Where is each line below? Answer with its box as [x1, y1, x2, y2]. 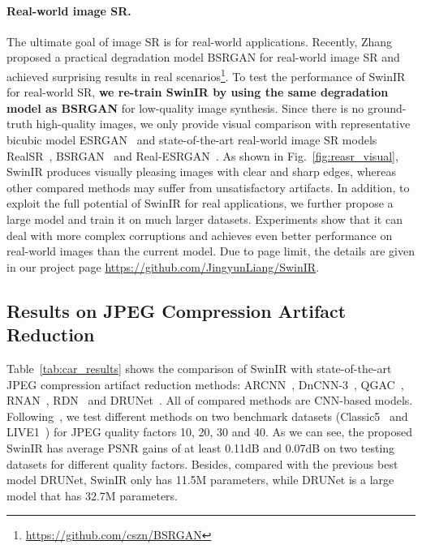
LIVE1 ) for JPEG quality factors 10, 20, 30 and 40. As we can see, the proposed [6, 423, 413, 440]
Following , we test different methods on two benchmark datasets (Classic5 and [6, 407, 408, 424]
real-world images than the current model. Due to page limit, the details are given [6, 242, 415, 259]
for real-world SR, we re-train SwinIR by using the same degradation [6, 84, 389, 101]
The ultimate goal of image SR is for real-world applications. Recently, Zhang [6, 32, 393, 49]
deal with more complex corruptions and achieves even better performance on [6, 226, 393, 243]
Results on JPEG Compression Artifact [6, 298, 347, 323]
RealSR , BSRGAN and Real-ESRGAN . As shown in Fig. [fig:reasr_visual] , [6, 147, 398, 164]
